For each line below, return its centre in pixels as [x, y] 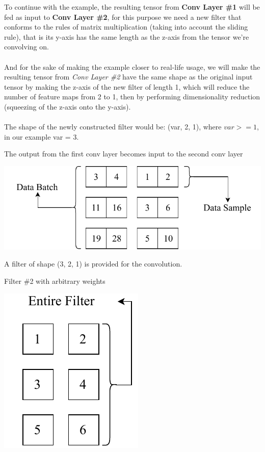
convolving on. [26, 47]
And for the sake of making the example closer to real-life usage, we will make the [132, 67]
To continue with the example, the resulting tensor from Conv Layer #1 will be [132, 7]
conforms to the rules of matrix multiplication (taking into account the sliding [126, 27]
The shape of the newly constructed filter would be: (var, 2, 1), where [113, 127]
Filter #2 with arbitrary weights [55, 281]
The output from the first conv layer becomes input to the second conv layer [124, 154]
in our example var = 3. [42, 136]
